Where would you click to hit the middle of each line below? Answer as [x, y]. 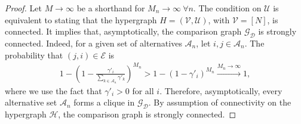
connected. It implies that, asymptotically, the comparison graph [123, 31]
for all [143, 90]
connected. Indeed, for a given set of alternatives [93, 43]
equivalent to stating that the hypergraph [81, 19]
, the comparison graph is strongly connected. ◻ [147, 114]
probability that [34, 55]
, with [219, 19]
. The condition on [227, 8]
